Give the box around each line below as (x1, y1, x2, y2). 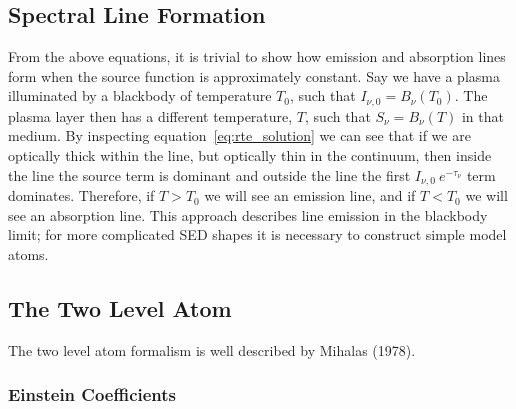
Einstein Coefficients (8, 382, 177, 407)
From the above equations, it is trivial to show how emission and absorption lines (8, 46, 506, 67)
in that (461, 105, 504, 126)
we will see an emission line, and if (204, 185, 416, 206)
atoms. (8, 243, 49, 264)
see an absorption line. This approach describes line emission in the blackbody (8, 204, 488, 225)
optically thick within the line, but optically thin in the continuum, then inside (8, 145, 492, 166)
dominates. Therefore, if (8, 185, 155, 206)
